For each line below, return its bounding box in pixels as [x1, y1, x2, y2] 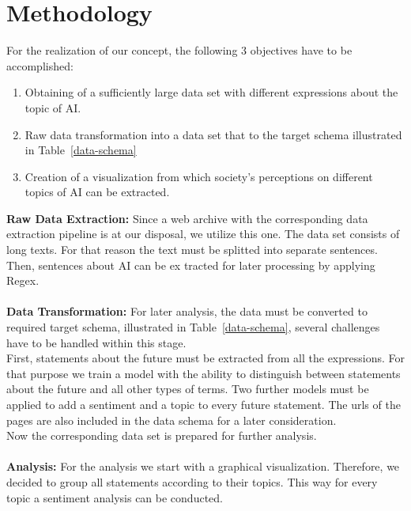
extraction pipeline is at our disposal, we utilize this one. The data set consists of [6, 225, 400, 242]
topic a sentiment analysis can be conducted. [6, 489, 223, 505]
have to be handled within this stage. [6, 334, 187, 350]
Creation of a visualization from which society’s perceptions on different [25, 168, 373, 184]
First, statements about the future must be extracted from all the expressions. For [6, 350, 405, 366]
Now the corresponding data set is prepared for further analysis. [6, 427, 317, 444]
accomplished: [6, 57, 74, 74]
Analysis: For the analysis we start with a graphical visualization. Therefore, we [6, 458, 400, 475]
